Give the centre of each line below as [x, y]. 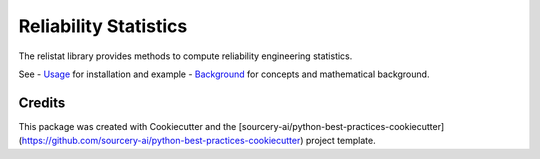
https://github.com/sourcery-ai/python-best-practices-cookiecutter [161, 141]
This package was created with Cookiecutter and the [127, 126]
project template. [340, 141]
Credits [42, 102]
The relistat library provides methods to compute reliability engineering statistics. [185, 56]
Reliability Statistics [103, 26]
